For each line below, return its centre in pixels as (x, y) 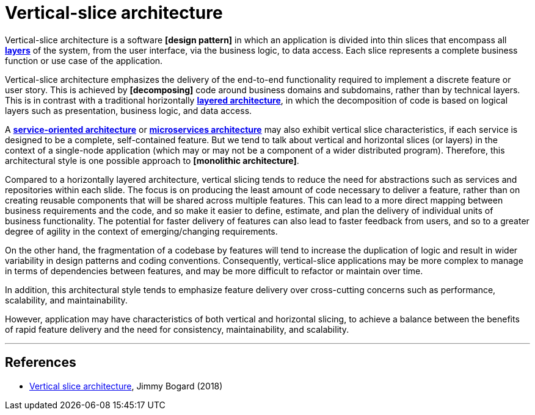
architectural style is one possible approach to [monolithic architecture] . (152, 160)
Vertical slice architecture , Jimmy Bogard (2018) (126, 386)
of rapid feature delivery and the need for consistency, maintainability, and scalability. (177, 329)
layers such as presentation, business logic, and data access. (129, 110)
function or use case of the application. (84, 60)
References (41, 363)
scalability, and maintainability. (66, 300)
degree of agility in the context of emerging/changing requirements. (141, 231)
